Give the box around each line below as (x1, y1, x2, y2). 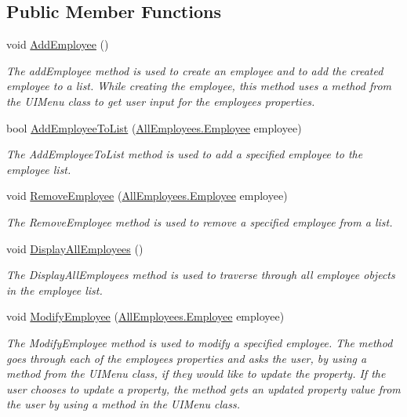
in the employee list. (6, 281, 103, 298)
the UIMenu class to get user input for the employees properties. (6, 92, 315, 109)
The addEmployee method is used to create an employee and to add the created (6, 62, 383, 78)
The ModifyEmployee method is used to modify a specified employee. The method (6, 334, 393, 350)
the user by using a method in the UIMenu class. (6, 396, 241, 412)
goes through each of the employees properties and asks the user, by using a (6, 350, 367, 366)
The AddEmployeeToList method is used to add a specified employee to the (6, 146, 363, 162)
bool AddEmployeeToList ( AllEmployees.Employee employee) (6, 119, 302, 136)
